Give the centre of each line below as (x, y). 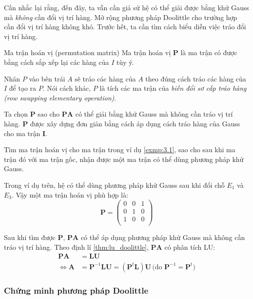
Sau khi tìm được (30, 237)
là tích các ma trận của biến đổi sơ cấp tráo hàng (173, 88)
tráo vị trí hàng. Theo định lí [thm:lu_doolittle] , (76, 247)
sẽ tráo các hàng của (105, 78)
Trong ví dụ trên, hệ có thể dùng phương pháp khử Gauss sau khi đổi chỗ (114, 185)
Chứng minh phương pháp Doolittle (76, 290)
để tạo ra (23, 88)
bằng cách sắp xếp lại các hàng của (57, 62)
